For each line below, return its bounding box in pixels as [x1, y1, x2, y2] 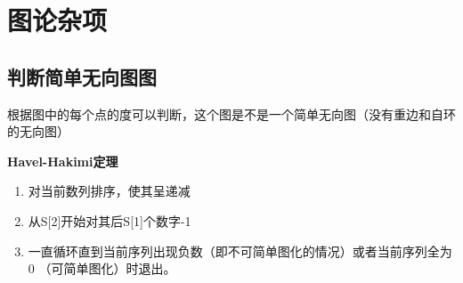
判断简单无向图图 [7, 62, 157, 90]
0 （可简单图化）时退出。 [28, 259, 176, 278]
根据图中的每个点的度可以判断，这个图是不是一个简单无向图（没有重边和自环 [7, 104, 456, 123]
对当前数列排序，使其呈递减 [28, 182, 191, 200]
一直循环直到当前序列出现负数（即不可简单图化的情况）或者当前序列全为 [28, 241, 452, 260]
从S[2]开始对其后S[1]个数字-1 [28, 211, 191, 230]
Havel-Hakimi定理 [7, 151, 118, 170]
